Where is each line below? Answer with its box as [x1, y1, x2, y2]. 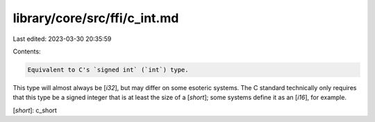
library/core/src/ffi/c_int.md [12, 10, 179, 26]
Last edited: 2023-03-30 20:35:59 [12, 35, 112, 43]
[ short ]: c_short [12, 106, 57, 114]
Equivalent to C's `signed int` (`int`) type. [27, 66, 189, 73]
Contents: [12, 47, 41, 55]
